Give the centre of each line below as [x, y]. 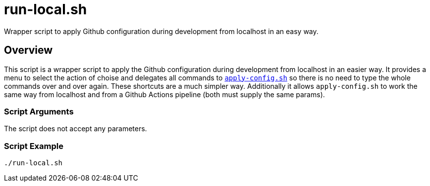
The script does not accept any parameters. [76, 129]
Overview [28, 50]
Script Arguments [39, 111]
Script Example [34, 146]
